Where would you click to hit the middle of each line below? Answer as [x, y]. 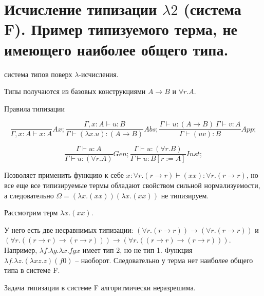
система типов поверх [38, 74]
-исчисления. [99, 74]
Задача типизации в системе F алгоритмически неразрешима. [100, 287]
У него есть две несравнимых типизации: [69, 229]
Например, [21, 249]
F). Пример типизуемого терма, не [121, 29]
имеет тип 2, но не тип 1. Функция [137, 249]
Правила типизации [35, 108]
